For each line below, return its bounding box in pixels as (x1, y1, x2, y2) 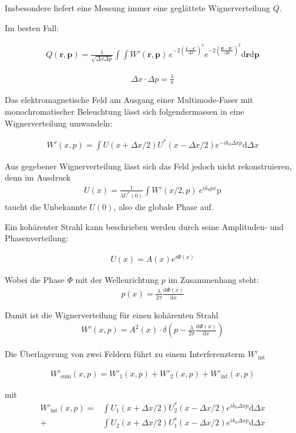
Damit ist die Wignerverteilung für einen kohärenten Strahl (5, 308, 218, 321)
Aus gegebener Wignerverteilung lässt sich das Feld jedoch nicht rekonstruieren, (5, 159, 292, 172)
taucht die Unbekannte (5, 200, 87, 212)
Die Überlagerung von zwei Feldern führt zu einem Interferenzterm (5, 348, 245, 360)
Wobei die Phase (5, 273, 65, 285)
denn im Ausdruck (5, 171, 71, 184)
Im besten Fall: (5, 21, 59, 34)
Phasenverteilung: (5, 232, 69, 244)
